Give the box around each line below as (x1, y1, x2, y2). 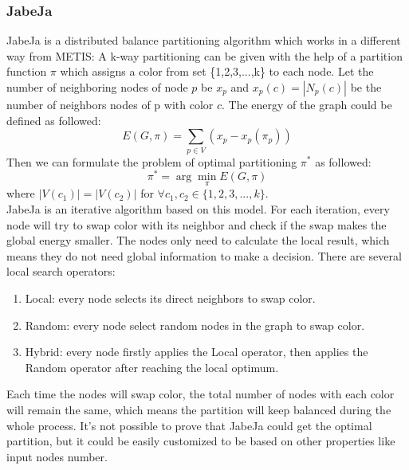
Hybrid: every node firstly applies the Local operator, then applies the (25, 343, 368, 360)
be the (350, 79, 382, 95)
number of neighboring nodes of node (6, 79, 188, 95)
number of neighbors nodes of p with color (6, 96, 214, 112)
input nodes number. (6, 448, 108, 464)
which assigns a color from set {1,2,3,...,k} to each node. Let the (60, 63, 374, 80)
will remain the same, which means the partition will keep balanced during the (6, 401, 391, 417)
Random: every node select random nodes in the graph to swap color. (25, 316, 365, 333)
